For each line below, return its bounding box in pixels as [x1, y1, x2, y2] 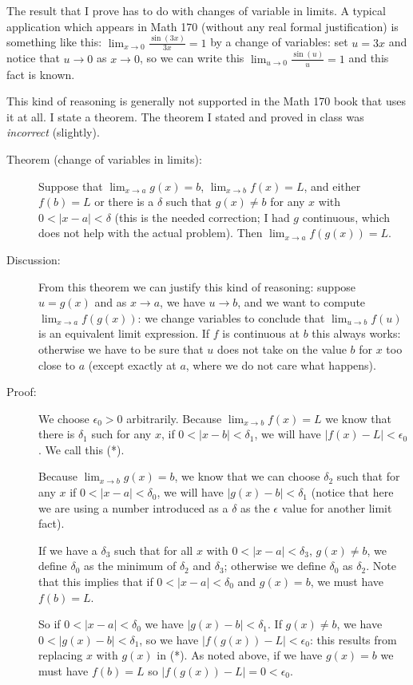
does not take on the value [217, 340, 347, 357]
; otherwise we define [224, 557, 326, 574]
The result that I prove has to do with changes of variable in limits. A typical [6, 2, 386, 18]
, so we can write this [139, 49, 244, 66]
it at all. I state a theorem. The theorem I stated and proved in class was [6, 108, 364, 125]
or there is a [94, 193, 154, 210]
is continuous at [222, 325, 300, 342]
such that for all [114, 541, 193, 558]
